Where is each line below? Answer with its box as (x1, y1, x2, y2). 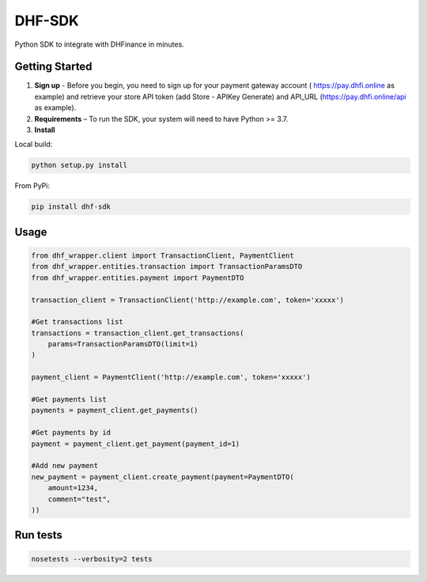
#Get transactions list (31, 317, 124, 327)
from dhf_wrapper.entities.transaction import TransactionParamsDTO (31, 262, 303, 271)
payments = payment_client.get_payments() (31, 406, 198, 415)
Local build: (14, 139, 53, 149)
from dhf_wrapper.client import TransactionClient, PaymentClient (31, 251, 294, 260)
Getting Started (14, 60, 93, 74)
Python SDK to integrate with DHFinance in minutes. (14, 40, 185, 49)
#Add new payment (31, 461, 99, 471)
